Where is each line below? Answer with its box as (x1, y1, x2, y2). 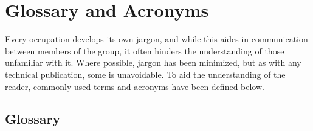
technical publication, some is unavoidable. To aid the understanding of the (5, 68, 286, 80)
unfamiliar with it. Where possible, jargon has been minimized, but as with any (5, 56, 301, 69)
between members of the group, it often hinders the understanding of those (5, 44, 284, 57)
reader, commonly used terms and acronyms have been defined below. (5, 80, 264, 92)
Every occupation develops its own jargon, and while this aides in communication (5, 33, 308, 45)
